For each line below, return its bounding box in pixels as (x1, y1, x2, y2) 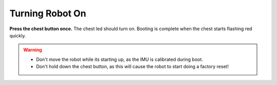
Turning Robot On (9, 8, 87, 19)
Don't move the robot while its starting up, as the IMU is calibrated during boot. (36, 56, 203, 62)
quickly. (9, 32, 26, 38)
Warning (23, 47, 42, 53)
